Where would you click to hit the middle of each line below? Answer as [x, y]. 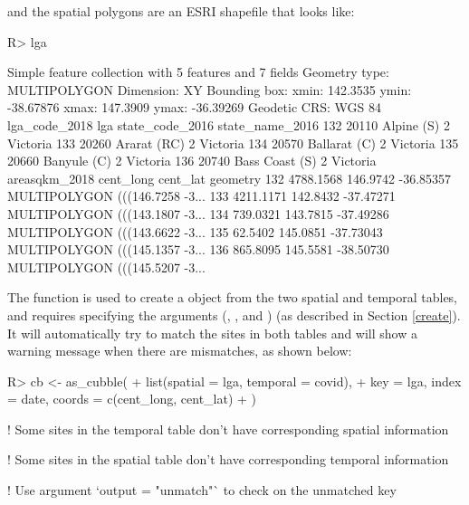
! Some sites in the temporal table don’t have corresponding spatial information [228, 429]
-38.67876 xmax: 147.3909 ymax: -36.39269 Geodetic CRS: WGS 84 [194, 107]
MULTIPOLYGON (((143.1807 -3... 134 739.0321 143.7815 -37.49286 [198, 213]
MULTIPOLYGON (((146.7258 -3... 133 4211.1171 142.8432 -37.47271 [201, 196]
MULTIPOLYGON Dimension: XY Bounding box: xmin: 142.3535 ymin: [210, 89]
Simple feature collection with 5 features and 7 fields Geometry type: [198, 72]
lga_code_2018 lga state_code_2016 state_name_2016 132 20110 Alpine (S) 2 [229, 124]
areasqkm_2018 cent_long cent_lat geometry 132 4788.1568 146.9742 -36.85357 [230, 178]
